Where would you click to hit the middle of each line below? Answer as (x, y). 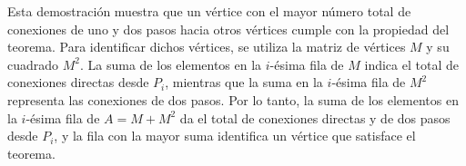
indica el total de (411, 64)
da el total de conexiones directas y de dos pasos (315, 117)
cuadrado (33, 64)
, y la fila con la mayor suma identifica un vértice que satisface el (235, 136)
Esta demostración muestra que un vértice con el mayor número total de (209, 11)
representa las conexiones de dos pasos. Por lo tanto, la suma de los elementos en (233, 99)
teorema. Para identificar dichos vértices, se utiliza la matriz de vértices (207, 47)
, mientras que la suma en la (244, 82)
